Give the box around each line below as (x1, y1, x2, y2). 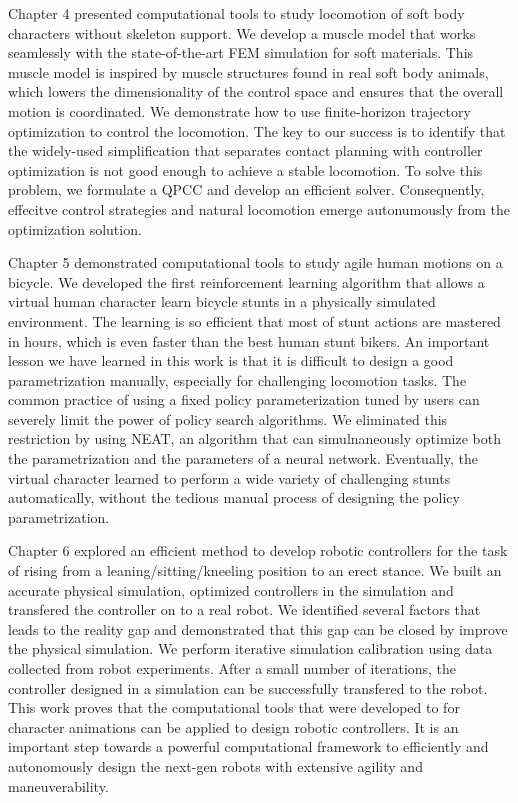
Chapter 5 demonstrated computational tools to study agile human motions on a (8, 252, 503, 273)
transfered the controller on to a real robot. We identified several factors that (8, 599, 481, 620)
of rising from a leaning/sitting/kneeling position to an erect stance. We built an (8, 560, 502, 581)
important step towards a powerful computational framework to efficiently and (8, 736, 489, 757)
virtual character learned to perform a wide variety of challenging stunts (8, 467, 451, 488)
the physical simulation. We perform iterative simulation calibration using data (8, 638, 493, 659)
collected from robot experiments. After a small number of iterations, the (8, 658, 457, 678)
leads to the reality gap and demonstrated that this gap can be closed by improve (8, 618, 508, 639)
